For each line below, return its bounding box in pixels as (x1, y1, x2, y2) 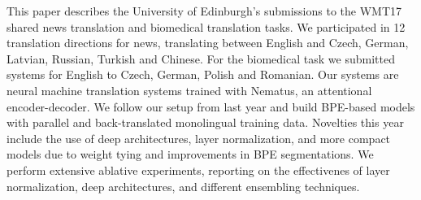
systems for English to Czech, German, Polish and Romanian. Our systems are (7, 66, 399, 83)
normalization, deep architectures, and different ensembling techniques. (7, 177, 360, 194)
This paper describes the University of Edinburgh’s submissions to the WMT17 (7, 2, 402, 19)
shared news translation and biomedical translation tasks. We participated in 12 (7, 18, 406, 35)
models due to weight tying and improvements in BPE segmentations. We (7, 146, 374, 163)
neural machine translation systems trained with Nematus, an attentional (7, 81, 372, 98)
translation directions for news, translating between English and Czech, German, (7, 34, 409, 51)
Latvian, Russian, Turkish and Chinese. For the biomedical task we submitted (7, 50, 395, 67)
